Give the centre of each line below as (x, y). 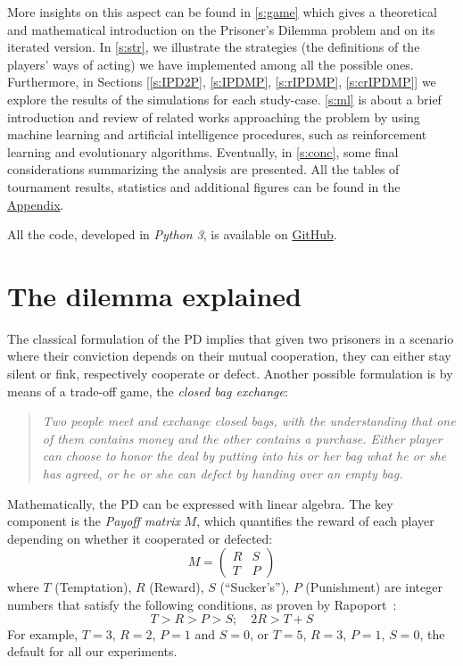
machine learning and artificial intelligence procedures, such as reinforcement (217, 134)
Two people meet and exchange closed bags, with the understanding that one (249, 421)
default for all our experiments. (92, 651)
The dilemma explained (155, 295)
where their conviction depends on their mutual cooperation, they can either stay (229, 356)
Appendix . (36, 204)
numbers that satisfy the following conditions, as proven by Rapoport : (202, 604)
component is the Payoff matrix (94, 521)
